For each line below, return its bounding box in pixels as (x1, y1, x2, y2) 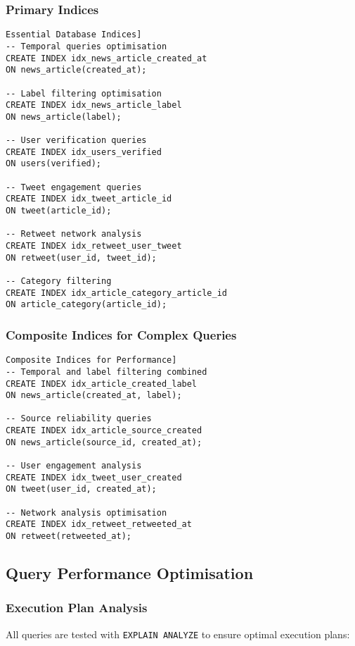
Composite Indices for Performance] (6, 355, 177, 366)
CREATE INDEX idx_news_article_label (6, 100, 182, 111)
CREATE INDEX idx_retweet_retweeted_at (6, 519, 192, 530)
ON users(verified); (6, 159, 102, 169)
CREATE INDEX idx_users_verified (6, 147, 162, 157)
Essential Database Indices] (6, 30, 142, 40)
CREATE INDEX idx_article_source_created (6, 426, 202, 436)
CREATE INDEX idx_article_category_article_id (6, 287, 227, 298)
